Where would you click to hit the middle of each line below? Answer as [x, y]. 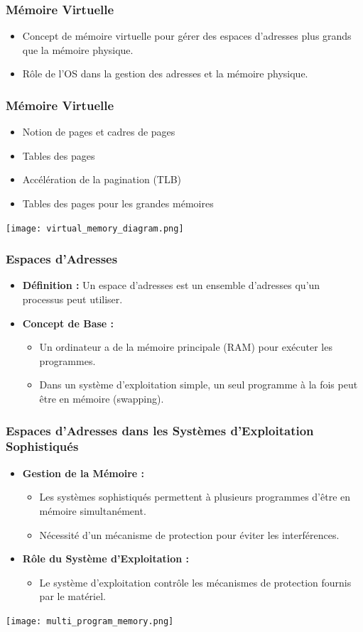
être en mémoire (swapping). [102, 399]
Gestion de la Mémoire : [83, 473]
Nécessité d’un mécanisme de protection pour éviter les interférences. [189, 534]
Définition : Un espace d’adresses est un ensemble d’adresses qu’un [171, 285]
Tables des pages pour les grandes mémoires [118, 203]
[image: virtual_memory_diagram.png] [95, 228]
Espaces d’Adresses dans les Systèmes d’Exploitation [160, 430]
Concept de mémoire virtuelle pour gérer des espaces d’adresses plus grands [187, 36]
